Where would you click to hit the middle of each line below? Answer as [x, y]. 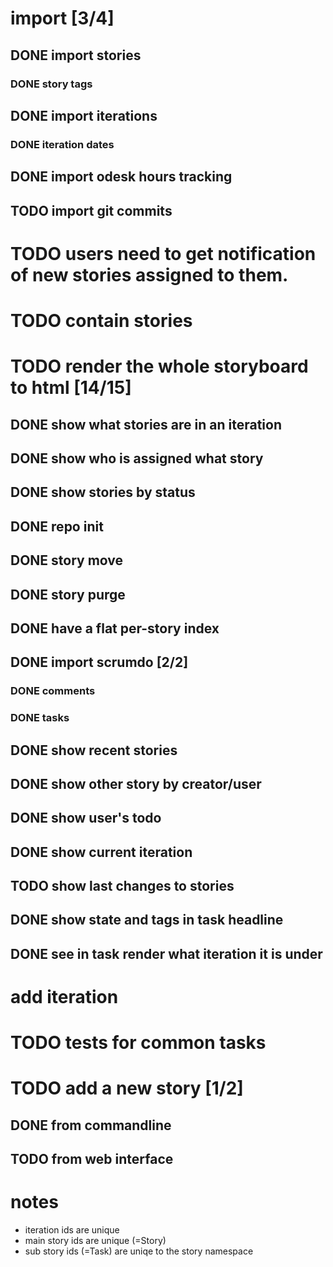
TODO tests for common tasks [138, 1043]
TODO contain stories [101, 320]
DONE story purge [68, 594]
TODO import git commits [91, 210]
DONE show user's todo [86, 818]
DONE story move [67, 560]
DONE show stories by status [103, 492]
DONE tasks [40, 718]
